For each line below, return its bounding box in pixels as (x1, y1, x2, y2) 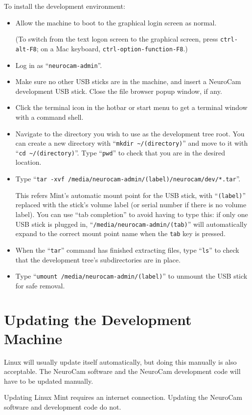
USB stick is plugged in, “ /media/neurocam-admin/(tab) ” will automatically (15, 218, 248, 229)
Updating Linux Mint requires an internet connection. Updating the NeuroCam (4, 392, 242, 402)
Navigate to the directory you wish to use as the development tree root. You (15, 128, 245, 138)
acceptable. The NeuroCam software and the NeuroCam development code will (4, 366, 241, 376)
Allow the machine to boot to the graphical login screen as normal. (15, 17, 217, 27)
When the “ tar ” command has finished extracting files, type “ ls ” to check (15, 244, 239, 255)
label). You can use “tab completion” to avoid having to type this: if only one (15, 209, 248, 219)
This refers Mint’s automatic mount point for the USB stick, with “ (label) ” (15, 190, 246, 200)
